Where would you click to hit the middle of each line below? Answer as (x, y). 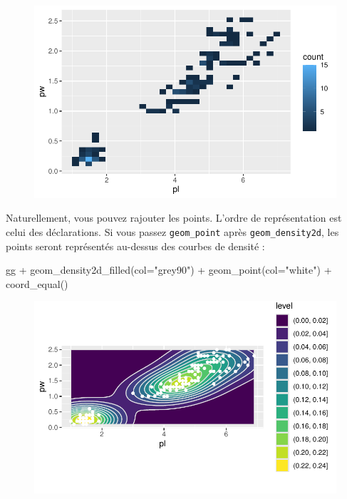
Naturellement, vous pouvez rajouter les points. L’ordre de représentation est (174, 218)
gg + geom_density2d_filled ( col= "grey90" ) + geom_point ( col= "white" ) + (169, 270)
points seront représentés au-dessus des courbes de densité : (135, 246)
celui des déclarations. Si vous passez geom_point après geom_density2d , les (172, 232)
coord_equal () (37, 283)
